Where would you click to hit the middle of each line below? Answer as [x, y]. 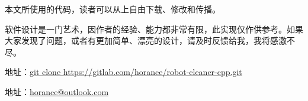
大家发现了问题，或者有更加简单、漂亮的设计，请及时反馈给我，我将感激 [146, 40]
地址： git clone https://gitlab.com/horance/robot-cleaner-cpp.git [123, 72]
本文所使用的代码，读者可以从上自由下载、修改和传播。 [113, 9]
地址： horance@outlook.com [57, 91]
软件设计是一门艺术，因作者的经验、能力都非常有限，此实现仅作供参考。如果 [154, 29]
